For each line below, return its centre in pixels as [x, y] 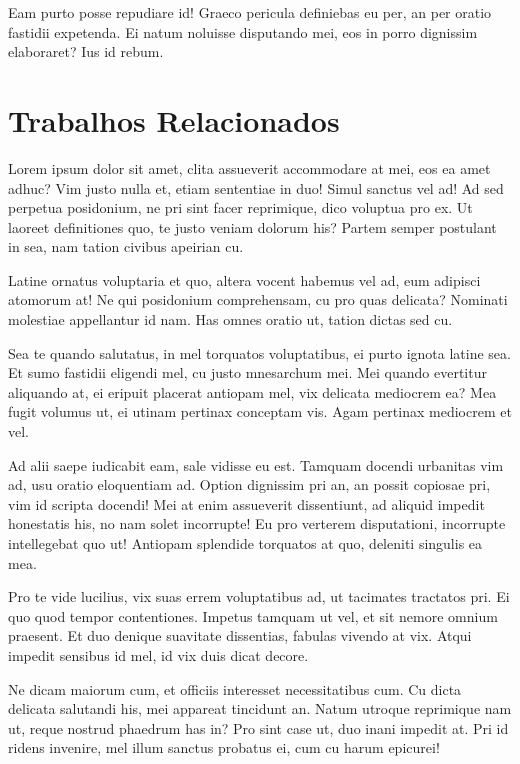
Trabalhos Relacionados [174, 119]
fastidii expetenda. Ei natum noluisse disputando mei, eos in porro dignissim [243, 31]
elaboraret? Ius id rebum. [86, 51]
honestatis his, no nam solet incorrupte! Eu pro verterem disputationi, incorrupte [257, 523]
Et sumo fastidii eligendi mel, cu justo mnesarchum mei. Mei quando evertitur [247, 372]
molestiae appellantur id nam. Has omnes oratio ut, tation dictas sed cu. [230, 319]
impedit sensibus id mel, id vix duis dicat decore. [158, 654]
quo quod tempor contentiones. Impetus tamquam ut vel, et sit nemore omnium [253, 615]
